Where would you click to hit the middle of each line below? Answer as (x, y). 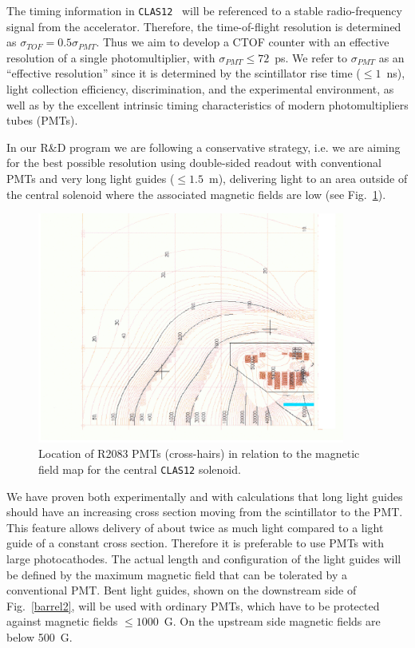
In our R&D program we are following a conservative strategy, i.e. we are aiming (204, 147)
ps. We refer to (311, 57)
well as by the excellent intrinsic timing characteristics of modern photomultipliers (207, 104)
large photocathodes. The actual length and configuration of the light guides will (204, 558)
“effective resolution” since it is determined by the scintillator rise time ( (184, 73)
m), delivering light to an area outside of (308, 178)
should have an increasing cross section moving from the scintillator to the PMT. (205, 512)
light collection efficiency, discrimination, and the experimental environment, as (200, 89)
